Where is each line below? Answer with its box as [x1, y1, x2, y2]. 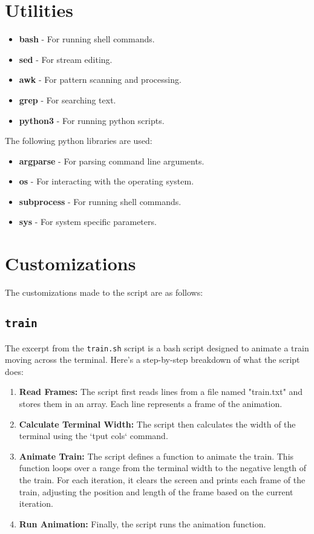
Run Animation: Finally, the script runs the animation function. [19, 517, 266, 530]
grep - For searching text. [19, 93, 116, 106]
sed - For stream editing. [19, 53, 113, 65]
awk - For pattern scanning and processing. [19, 73, 182, 86]
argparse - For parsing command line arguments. [19, 154, 204, 167]
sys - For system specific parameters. [19, 215, 157, 228]
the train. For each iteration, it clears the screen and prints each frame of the [19, 473, 306, 486]
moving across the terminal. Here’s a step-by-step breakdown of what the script [5, 353, 300, 366]
